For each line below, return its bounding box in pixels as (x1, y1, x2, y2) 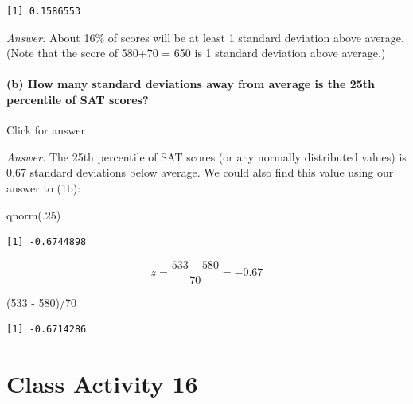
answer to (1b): (6, 179, 81, 196)
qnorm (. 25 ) (6, 206, 61, 223)
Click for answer (6, 122, 85, 138)
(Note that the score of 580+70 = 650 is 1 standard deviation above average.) (6, 45, 386, 61)
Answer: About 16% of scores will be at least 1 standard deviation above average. (6, 29, 404, 45)
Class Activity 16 (6, 367, 198, 400)
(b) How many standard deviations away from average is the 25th (6, 76, 375, 92)
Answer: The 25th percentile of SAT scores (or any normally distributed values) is (6, 148, 407, 165)
